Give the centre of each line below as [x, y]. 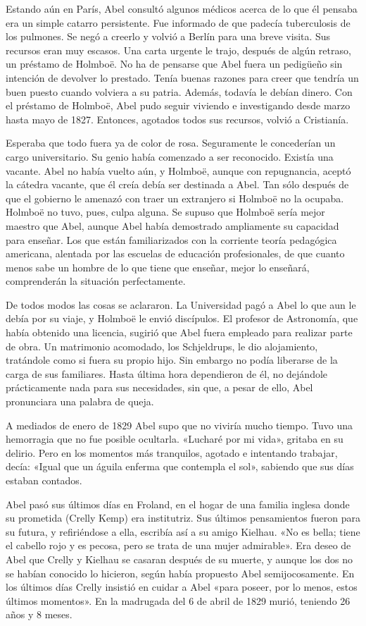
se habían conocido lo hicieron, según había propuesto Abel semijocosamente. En [180, 573]
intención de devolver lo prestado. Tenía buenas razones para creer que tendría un [182, 77]
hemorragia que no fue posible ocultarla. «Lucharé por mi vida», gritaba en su [175, 439]
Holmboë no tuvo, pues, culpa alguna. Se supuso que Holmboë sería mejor [165, 212]
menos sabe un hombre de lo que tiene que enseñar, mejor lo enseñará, [158, 267]
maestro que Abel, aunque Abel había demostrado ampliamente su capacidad [172, 225]
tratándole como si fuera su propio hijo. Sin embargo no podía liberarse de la [172, 360]
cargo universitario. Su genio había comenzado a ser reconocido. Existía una [170, 156]
